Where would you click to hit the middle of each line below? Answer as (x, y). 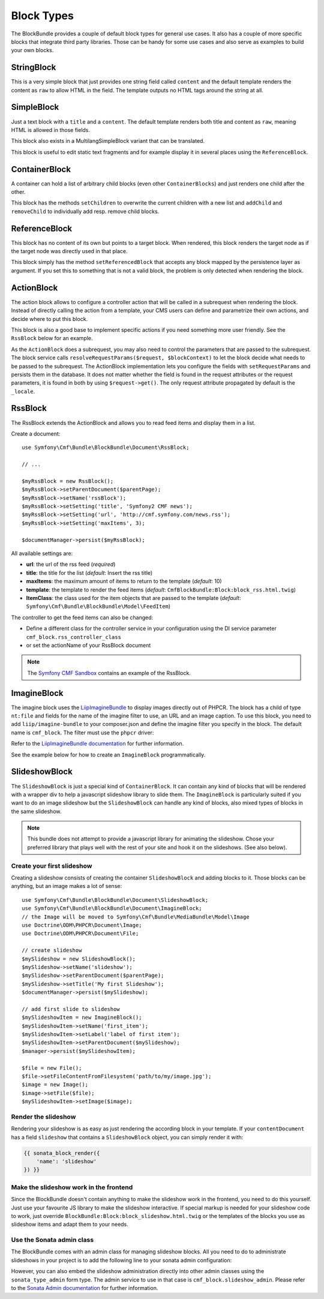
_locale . (23, 391)
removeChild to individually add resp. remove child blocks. (85, 211)
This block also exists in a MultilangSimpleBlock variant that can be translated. (108, 141)
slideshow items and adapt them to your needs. (70, 1225)
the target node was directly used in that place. (69, 251)
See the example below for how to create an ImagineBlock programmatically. (108, 754)
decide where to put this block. (49, 319)
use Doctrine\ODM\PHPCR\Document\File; (80, 934)
